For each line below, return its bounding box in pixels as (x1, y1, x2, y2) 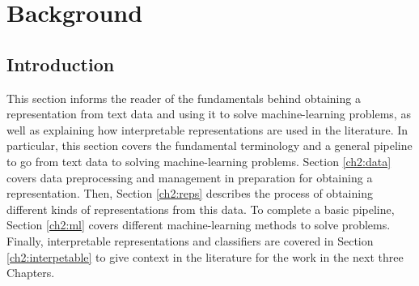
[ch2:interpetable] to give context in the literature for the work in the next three (6, 248, 404, 265)
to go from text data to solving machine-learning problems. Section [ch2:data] (6, 152, 391, 169)
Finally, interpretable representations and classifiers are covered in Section (6, 232, 374, 249)
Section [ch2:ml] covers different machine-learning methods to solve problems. (6, 216, 391, 233)
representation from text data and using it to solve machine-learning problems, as (6, 105, 411, 122)
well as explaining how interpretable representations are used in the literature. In (6, 121, 408, 138)
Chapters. (6, 264, 55, 281)
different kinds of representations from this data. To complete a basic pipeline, (6, 200, 395, 217)
